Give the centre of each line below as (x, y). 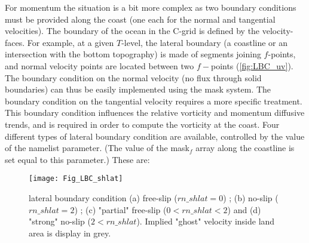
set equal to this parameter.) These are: (77, 159)
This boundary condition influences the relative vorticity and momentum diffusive (155, 113)
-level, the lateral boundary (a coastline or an (205, 42)
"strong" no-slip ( (60, 221)
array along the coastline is (245, 148)
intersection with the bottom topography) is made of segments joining (133, 54)
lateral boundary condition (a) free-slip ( (103, 197)
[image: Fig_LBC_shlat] (76, 179)
